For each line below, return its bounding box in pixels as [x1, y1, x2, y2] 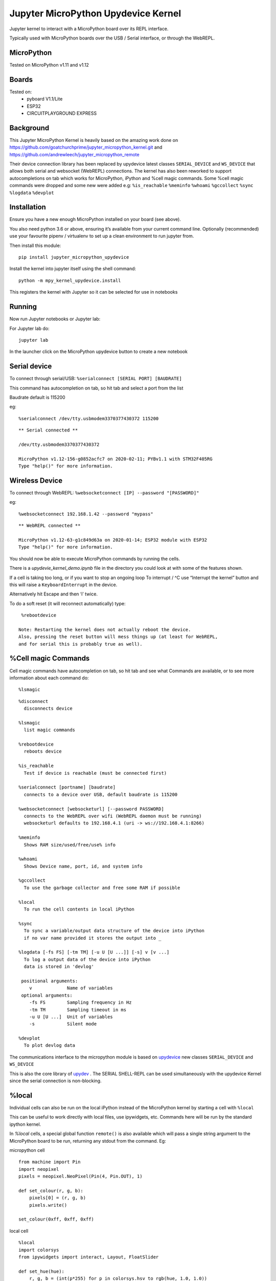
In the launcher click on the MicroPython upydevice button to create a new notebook [9, 348, 188, 355]
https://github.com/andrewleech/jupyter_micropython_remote [9, 151, 140, 157]
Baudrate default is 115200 [9, 394, 66, 400]
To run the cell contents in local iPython [24, 906, 135, 912]
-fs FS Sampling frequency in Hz [29, 1000, 132, 1005]
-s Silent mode [29, 1021, 97, 1027]
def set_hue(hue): [18, 1268, 65, 1274]
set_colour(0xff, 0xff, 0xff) [18, 1216, 95, 1222]
